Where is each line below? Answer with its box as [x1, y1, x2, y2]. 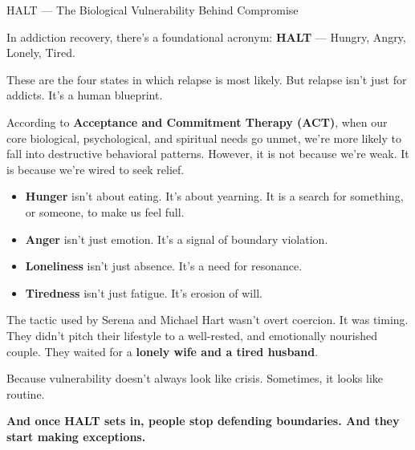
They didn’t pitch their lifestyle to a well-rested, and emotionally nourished [6, 326, 377, 343]
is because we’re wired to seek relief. [6, 160, 185, 177]
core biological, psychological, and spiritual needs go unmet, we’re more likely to [6, 129, 401, 146]
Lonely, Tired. [6, 44, 75, 61]
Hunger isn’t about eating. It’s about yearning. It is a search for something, [25, 188, 404, 205]
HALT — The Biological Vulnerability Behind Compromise [6, 2, 299, 18]
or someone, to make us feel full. [25, 203, 185, 220]
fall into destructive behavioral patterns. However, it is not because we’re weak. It [6, 145, 409, 162]
